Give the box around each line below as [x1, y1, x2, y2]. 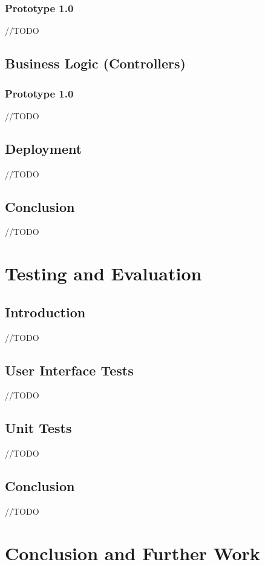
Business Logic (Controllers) [5, 54, 186, 73]
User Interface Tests [5, 360, 134, 379]
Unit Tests [5, 418, 72, 437]
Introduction [5, 302, 86, 321]
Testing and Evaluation [5, 261, 202, 286]
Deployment [5, 139, 82, 157]
